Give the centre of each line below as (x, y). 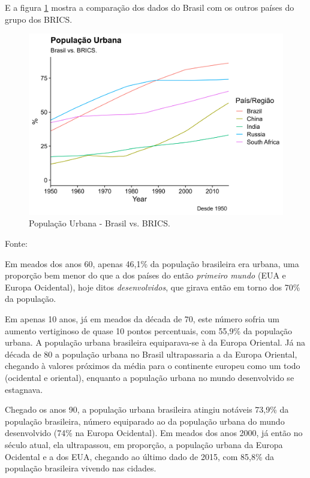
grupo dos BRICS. (39, 19)
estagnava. (24, 389)
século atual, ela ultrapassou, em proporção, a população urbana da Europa (144, 444)
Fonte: (16, 243)
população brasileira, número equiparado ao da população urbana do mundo (145, 421)
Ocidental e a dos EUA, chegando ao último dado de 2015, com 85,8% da (140, 456)
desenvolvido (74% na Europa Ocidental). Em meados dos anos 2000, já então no (154, 433)
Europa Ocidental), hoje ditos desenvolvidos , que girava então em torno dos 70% (153, 287)
